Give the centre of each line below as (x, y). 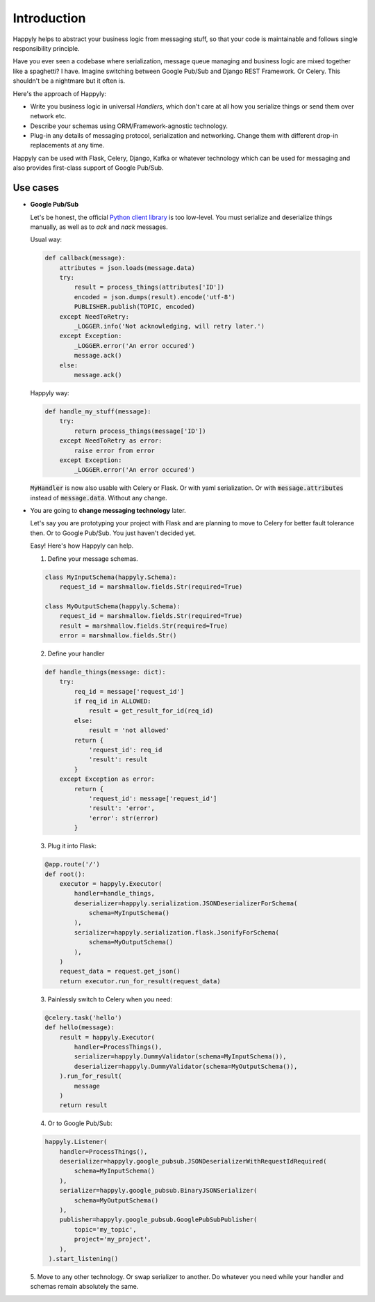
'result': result (118, 760)
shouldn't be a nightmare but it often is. (69, 81)
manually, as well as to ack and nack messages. (99, 227)
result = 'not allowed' (129, 730)
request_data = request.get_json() (120, 971)
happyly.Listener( (76, 1142)
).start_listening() (84, 1259)
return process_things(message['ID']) (140, 431)
